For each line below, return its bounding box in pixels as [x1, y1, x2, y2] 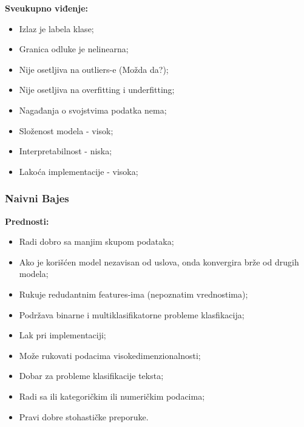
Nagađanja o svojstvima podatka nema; [19, 103, 167, 116]
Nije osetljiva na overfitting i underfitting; [19, 83, 175, 96]
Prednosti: [5, 214, 49, 227]
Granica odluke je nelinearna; [19, 43, 129, 55]
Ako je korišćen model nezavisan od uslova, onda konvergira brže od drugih [19, 255, 299, 268]
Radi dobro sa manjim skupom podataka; [19, 235, 174, 248]
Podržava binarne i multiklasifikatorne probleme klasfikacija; [19, 308, 245, 321]
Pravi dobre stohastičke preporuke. [19, 410, 149, 423]
